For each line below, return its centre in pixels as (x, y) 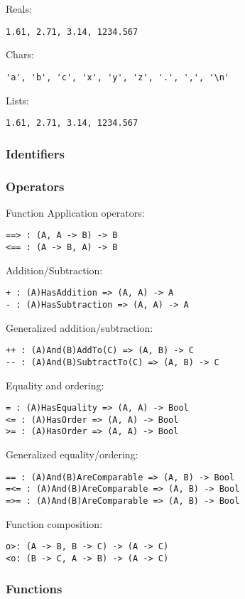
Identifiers (35, 153)
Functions (34, 589)
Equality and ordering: (55, 385)
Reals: (19, 9)
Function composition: (54, 523)
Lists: (18, 100)
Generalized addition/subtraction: (80, 327)
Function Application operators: (75, 212)
